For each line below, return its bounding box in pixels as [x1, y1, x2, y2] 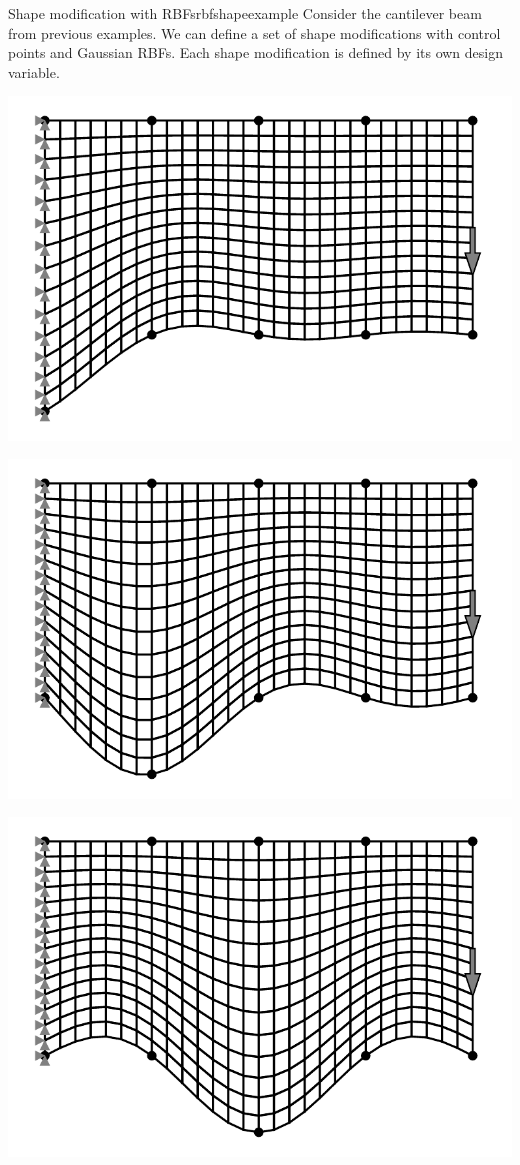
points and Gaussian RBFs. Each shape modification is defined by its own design [8, 42, 504, 63]
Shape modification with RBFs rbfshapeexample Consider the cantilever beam [8, 3, 482, 23]
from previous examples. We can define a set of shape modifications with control [8, 22, 501, 43]
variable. [8, 61, 60, 82]
